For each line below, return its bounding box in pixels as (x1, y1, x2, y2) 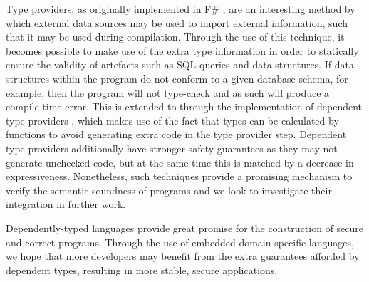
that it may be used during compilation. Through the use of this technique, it (6, 29, 345, 44)
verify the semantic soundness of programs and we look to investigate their (6, 182, 332, 197)
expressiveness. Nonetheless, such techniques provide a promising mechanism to (6, 169, 353, 184)
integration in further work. (6, 197, 126, 211)
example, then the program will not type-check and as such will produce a (6, 85, 330, 100)
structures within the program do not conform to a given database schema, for (6, 70, 348, 85)
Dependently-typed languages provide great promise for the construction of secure (6, 220, 364, 235)
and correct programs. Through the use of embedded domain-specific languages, (6, 234, 354, 249)
